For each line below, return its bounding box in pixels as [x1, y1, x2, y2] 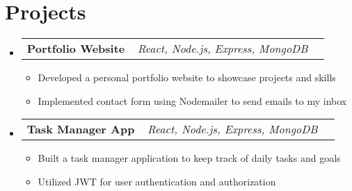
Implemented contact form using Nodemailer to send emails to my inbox [38, 93, 347, 108]
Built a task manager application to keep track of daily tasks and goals [38, 151, 341, 165]
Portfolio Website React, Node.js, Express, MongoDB [26, 40, 308, 57]
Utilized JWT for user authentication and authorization [38, 174, 276, 188]
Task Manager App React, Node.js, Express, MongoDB [26, 121, 318, 138]
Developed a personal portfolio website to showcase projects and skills [38, 70, 336, 85]
